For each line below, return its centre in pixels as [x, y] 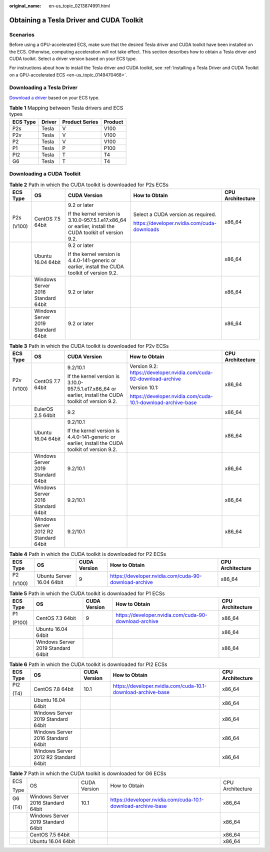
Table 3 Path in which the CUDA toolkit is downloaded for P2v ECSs [89, 346]
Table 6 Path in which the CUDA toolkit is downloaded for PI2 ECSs [88, 664]
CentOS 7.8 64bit [53, 689]
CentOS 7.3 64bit [56, 618]
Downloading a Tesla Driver [43, 87]
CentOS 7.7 [47, 381]
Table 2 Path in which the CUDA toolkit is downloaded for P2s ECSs [89, 184]
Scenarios [22, 34]
